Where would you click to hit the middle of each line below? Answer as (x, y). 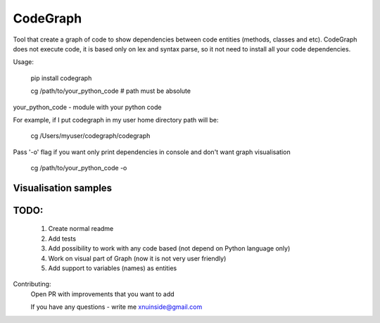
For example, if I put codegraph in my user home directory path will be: (116, 120)
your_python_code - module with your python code (87, 107)
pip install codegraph (61, 78)
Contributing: (32, 284)
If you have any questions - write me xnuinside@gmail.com (116, 307)
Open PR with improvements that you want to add (103, 294)
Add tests (62, 239)
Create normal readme (81, 229)
